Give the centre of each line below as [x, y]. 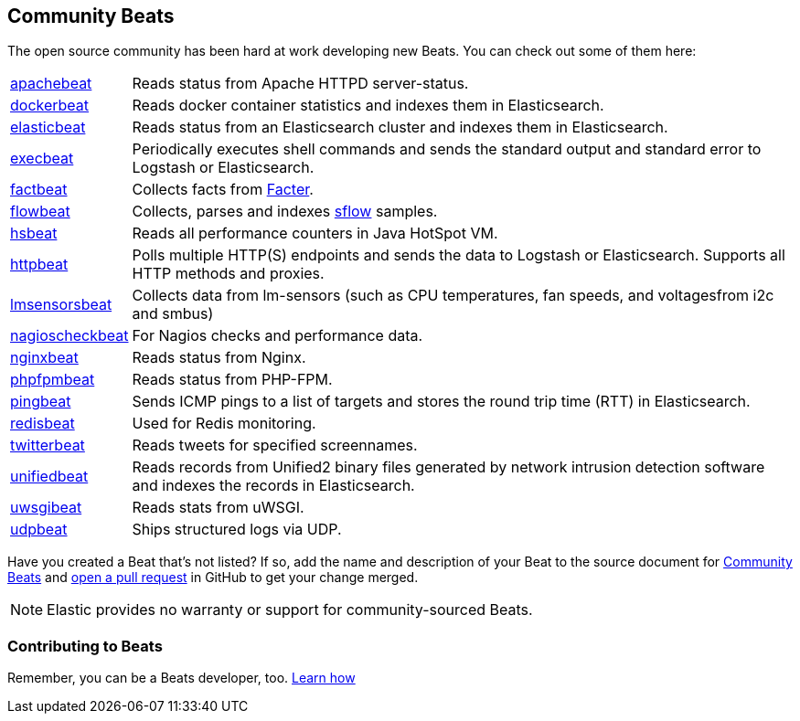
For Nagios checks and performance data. [277, 336]
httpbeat [39, 265]
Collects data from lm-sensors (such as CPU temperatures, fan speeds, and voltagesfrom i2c [453, 296]
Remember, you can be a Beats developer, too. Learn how [181, 678]
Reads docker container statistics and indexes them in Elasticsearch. [368, 106]
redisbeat [43, 424]
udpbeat [39, 530]
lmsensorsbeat [61, 305]
